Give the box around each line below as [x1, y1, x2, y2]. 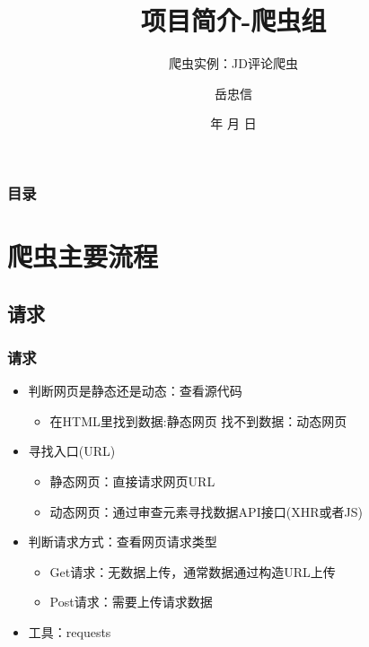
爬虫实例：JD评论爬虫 [169, 54, 298, 73]
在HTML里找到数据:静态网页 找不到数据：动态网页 [49, 411, 347, 430]
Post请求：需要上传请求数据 [49, 592, 213, 611]
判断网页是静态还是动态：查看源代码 [28, 381, 242, 400]
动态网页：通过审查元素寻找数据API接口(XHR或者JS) [49, 502, 363, 520]
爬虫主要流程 [7, 238, 159, 275]
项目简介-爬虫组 [140, 2, 327, 39]
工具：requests [28, 622, 111, 641]
